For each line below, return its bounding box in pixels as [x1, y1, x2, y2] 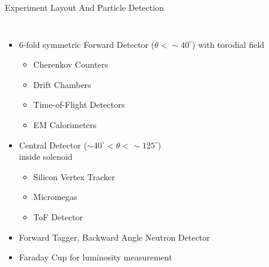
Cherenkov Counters [33, 58, 108, 71]
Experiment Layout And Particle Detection [5, 1, 164, 13]
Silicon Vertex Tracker [33, 170, 115, 183]
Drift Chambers [33, 78, 91, 90]
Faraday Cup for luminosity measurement [19, 251, 172, 263]
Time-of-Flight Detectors [33, 98, 125, 111]
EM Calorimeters [33, 118, 97, 131]
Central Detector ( [19, 138, 87, 151]
